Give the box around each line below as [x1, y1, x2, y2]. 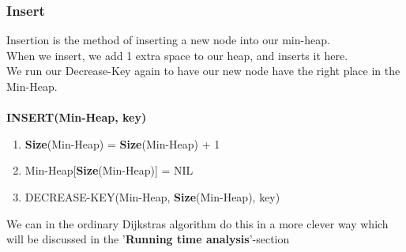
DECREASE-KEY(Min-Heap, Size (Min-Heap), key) [24, 188, 280, 205]
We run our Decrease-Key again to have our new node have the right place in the [6, 62, 400, 79]
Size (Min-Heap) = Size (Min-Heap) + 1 [24, 135, 220, 152]
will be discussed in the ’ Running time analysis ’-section [6, 231, 290, 247]
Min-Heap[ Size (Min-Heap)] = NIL [24, 162, 194, 179]
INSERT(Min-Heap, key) [6, 109, 147, 126]
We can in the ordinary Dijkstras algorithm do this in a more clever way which [6, 215, 389, 231]
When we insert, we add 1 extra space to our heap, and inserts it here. [6, 47, 348, 63]
